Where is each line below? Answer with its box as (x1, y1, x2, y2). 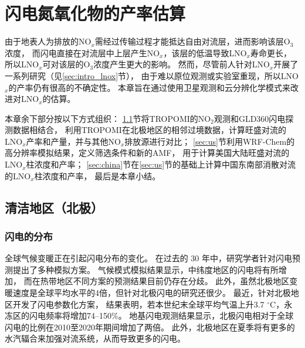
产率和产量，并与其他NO (26, 135, 121, 147)
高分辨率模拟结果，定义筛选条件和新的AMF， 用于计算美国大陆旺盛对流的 (5, 146, 290, 159)
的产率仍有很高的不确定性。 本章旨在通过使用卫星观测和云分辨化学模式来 (8, 81, 291, 93)
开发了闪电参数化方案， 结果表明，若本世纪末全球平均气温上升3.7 (12, 298, 265, 310)
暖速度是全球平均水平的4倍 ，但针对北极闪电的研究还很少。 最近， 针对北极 (5, 286, 291, 299)
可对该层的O (42, 58, 90, 70)
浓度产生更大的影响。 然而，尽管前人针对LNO (93, 58, 270, 70)
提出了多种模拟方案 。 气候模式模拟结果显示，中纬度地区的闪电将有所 (12, 263, 279, 275)
